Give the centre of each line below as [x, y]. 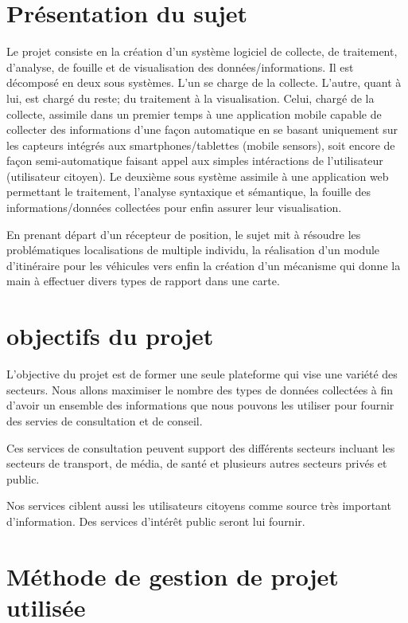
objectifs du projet [110, 336]
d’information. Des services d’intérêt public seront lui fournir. [156, 521]
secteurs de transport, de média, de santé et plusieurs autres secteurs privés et [197, 463]
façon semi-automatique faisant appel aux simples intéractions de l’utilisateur [195, 161]
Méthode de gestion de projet [173, 576]
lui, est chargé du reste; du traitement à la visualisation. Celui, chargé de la [190, 98]
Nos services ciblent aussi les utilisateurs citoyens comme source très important [199, 505]
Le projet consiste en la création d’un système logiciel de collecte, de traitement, [202, 51]
